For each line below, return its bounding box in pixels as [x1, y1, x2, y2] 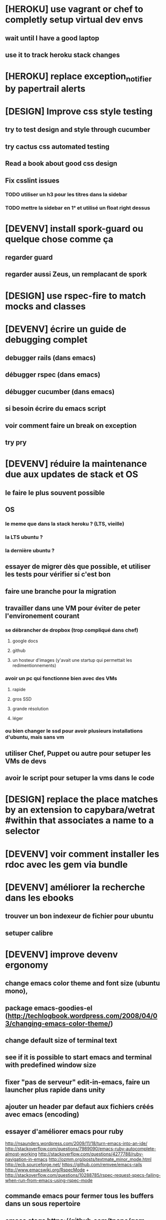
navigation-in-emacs [5, 1156, 48, 1162]
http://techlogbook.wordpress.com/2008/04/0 [7, 1012, 158, 1020]
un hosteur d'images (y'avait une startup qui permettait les [12, 657, 132, 663]
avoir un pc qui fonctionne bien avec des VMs [5, 675, 117, 682]
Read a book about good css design [5, 159, 117, 168]
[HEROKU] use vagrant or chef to [5, 3, 144, 15]
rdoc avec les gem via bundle [5, 859, 128, 870]
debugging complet [5, 334, 88, 345]
